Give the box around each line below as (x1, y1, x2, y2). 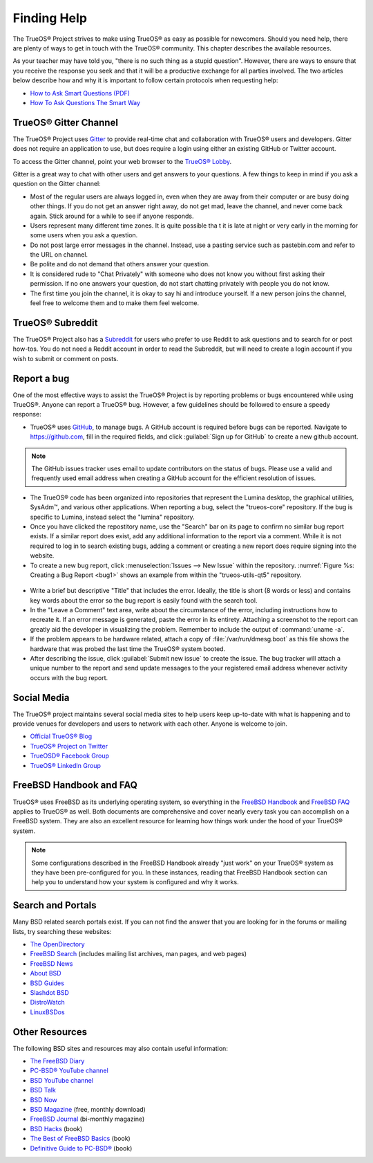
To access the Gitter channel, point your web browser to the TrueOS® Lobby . (12, 157, 231, 165)
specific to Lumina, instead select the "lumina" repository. (30, 513, 195, 521)
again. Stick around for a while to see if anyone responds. (30, 212, 194, 220)
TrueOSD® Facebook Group (30, 751, 110, 760)
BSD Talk (30, 1086, 57, 1095)
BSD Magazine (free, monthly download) (30, 1105, 146, 1113)
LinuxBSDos (30, 1007, 65, 1016)
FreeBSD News (30, 959, 73, 968)
